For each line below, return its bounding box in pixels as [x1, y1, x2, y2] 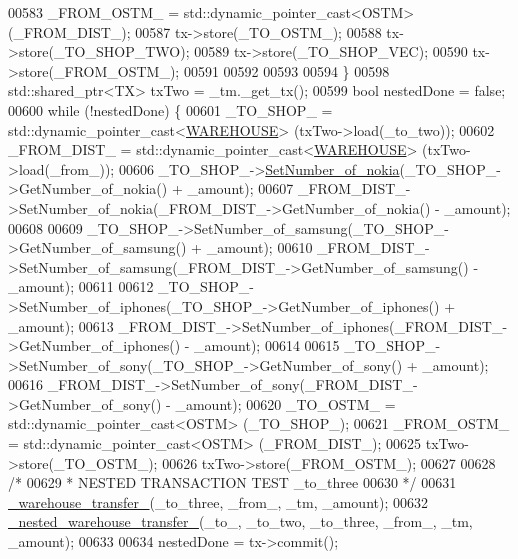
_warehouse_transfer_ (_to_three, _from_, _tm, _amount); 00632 [8, 491, 428, 512]
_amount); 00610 [206, 237, 313, 258]
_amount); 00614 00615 [194, 335, 340, 356]
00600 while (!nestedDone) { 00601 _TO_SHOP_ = [8, 99, 333, 120]
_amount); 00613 [8, 315, 114, 336]
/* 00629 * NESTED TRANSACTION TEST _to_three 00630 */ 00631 [8, 472, 457, 493]
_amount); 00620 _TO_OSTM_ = [175, 393, 396, 414]
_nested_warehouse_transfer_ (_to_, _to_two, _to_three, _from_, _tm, [8, 511, 473, 532]
